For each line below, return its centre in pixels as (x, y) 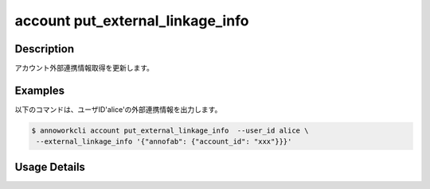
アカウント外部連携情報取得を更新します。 (84, 68)
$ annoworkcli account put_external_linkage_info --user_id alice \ (170, 130)
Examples (40, 90)
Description (45, 49)
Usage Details (50, 167)
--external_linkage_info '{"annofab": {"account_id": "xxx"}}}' (164, 142)
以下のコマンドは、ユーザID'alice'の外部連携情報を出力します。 (118, 109)
